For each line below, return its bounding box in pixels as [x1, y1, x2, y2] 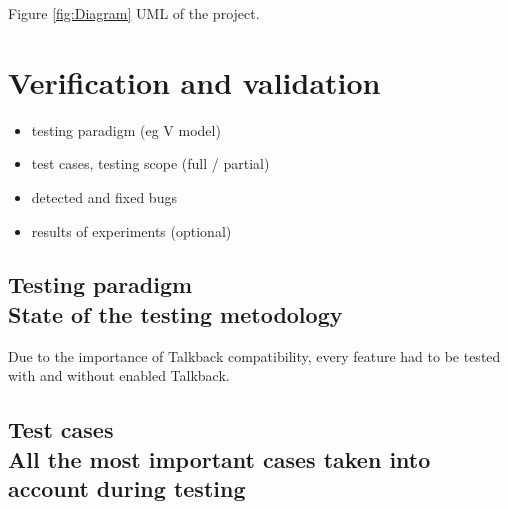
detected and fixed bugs [31, 186, 177, 207]
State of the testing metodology [8, 298, 343, 329]
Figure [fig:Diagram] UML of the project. [8, 3, 260, 23]
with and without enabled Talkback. [8, 365, 230, 386]
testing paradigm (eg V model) [31, 119, 221, 140]
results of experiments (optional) [31, 220, 232, 241]
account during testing [8, 473, 246, 504]
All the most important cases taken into [8, 443, 431, 474]
